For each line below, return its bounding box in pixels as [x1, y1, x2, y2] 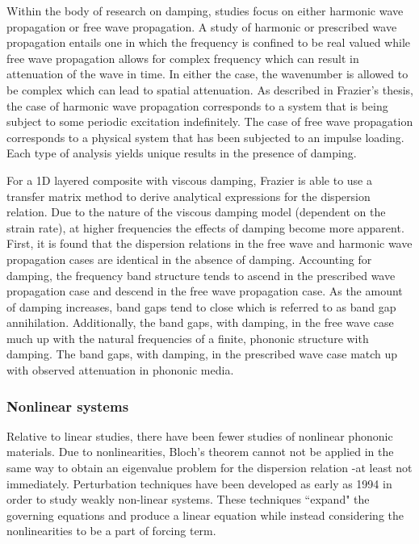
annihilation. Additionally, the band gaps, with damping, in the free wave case [6, 314, 394, 331]
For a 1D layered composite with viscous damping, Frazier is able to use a [6, 171, 372, 188]
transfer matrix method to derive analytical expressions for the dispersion [6, 187, 371, 204]
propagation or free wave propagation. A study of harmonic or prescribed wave [6, 18, 397, 35]
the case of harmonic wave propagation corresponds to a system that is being [6, 97, 388, 114]
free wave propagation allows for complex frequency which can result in [6, 49, 359, 66]
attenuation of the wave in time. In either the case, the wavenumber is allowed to [6, 65, 409, 82]
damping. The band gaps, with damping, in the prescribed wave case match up [6, 345, 398, 362]
